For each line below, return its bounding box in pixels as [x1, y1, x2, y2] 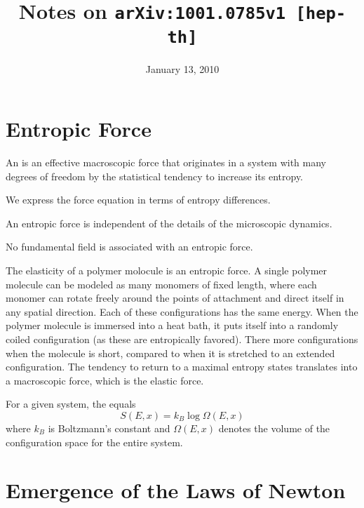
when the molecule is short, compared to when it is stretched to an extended [6, 345, 335, 360]
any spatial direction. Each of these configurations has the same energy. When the [6, 304, 358, 319]
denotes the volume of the [218, 421, 330, 435]
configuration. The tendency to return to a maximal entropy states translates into [6, 359, 358, 374]
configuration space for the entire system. [6, 434, 183, 449]
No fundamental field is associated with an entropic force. [6, 239, 253, 254]
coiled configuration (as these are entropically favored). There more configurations [6, 332, 358, 347]
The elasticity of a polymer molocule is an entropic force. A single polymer [6, 263, 328, 278]
